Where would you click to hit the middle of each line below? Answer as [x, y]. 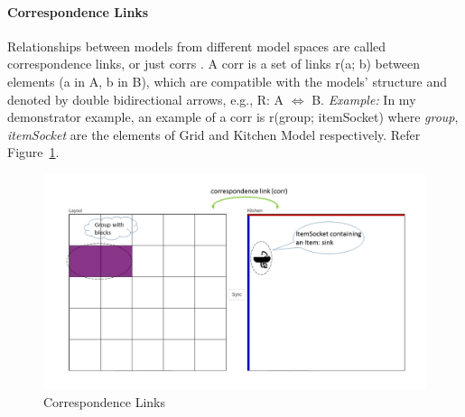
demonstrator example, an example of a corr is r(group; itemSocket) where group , [233, 117]
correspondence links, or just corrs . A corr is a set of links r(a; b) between [214, 64]
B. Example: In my [364, 99]
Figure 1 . [33, 152]
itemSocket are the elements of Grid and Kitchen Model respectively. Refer [214, 134]
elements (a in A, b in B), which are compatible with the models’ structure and [228, 81]
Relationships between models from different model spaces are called [197, 46]
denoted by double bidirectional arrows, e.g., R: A [146, 99]
